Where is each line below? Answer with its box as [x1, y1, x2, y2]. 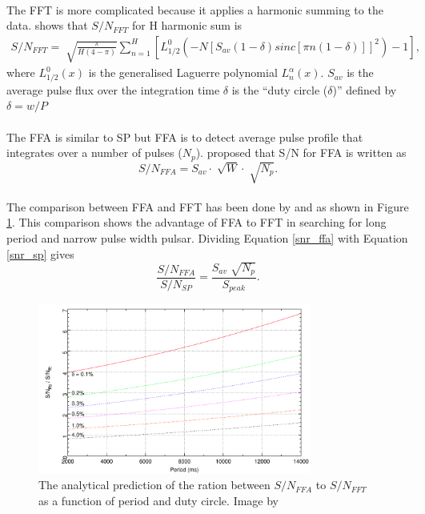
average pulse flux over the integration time [6, 81, 220, 98]
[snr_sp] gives [6, 245, 74, 262]
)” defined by [332, 81, 397, 98]
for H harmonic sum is [131, 17, 243, 34]
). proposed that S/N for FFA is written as [195, 144, 407, 161]
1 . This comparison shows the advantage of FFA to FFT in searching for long [6, 214, 387, 231]
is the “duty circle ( [231, 81, 328, 98]
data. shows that [6, 17, 88, 34]
